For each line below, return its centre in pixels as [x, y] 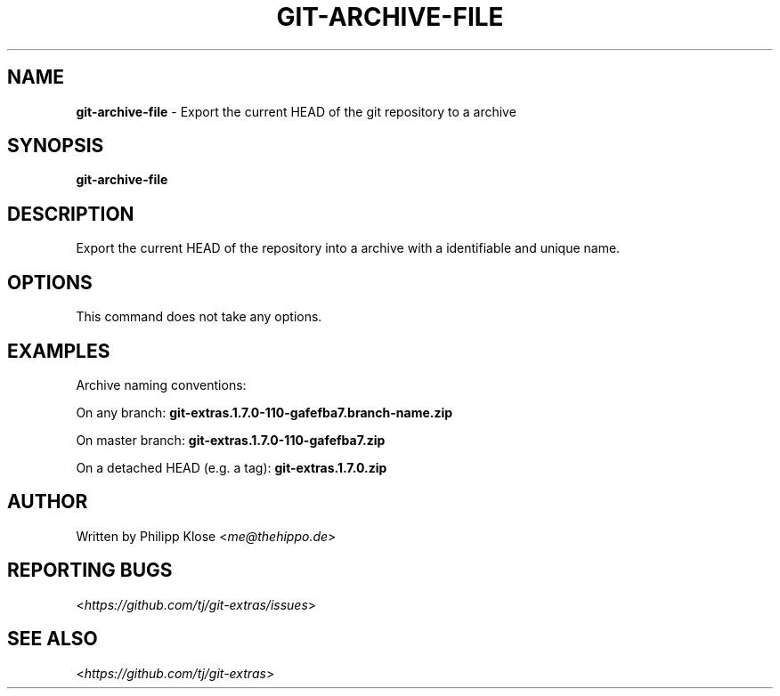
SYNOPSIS [56, 146]
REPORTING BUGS [90, 571]
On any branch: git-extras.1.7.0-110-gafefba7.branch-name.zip [264, 412]
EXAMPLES [59, 351]
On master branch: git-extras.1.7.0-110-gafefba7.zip [231, 440]
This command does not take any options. [199, 317]
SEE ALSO [53, 639]
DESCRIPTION [71, 214]
